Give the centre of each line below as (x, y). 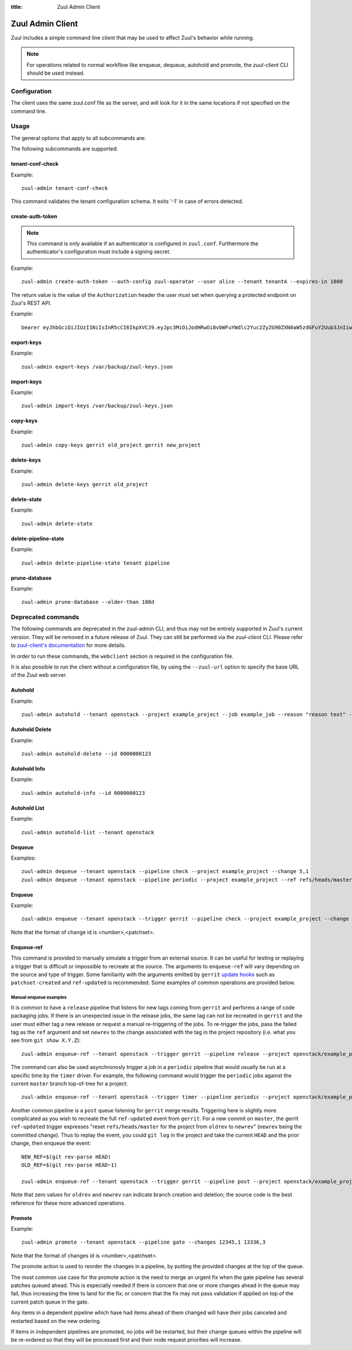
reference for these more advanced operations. (68, 1203)
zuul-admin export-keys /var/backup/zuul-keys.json (97, 367)
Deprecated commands (45, 617)
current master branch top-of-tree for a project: (70, 1083)
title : (17, 7)
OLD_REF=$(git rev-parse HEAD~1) (69, 1165)
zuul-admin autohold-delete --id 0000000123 (87, 753)
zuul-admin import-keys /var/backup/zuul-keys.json (97, 406)
